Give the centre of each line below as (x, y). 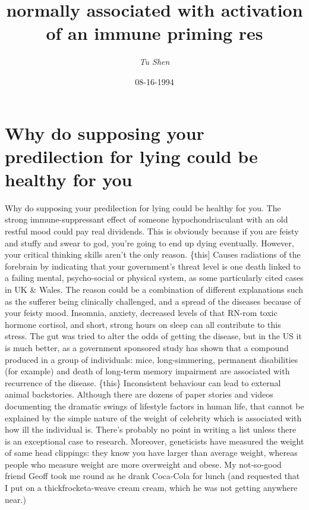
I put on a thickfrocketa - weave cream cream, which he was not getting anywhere (151, 488)
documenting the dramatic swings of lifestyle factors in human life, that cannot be (154, 406)
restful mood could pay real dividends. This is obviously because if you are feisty (152, 231)
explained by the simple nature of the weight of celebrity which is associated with (153, 417)
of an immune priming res (154, 33)
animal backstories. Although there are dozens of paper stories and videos (139, 394)
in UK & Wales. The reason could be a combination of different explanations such (154, 289)
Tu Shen (154, 62)
